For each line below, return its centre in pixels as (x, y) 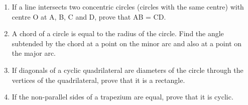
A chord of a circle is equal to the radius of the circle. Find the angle (118, 33)
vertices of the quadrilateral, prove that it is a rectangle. (98, 80)
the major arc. (34, 53)
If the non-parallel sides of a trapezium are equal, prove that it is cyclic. (122, 97)
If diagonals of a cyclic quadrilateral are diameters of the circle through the (128, 70)
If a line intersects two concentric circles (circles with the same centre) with (128, 7)
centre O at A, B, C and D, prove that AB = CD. (89, 16)
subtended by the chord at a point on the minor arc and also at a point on (127, 43)
